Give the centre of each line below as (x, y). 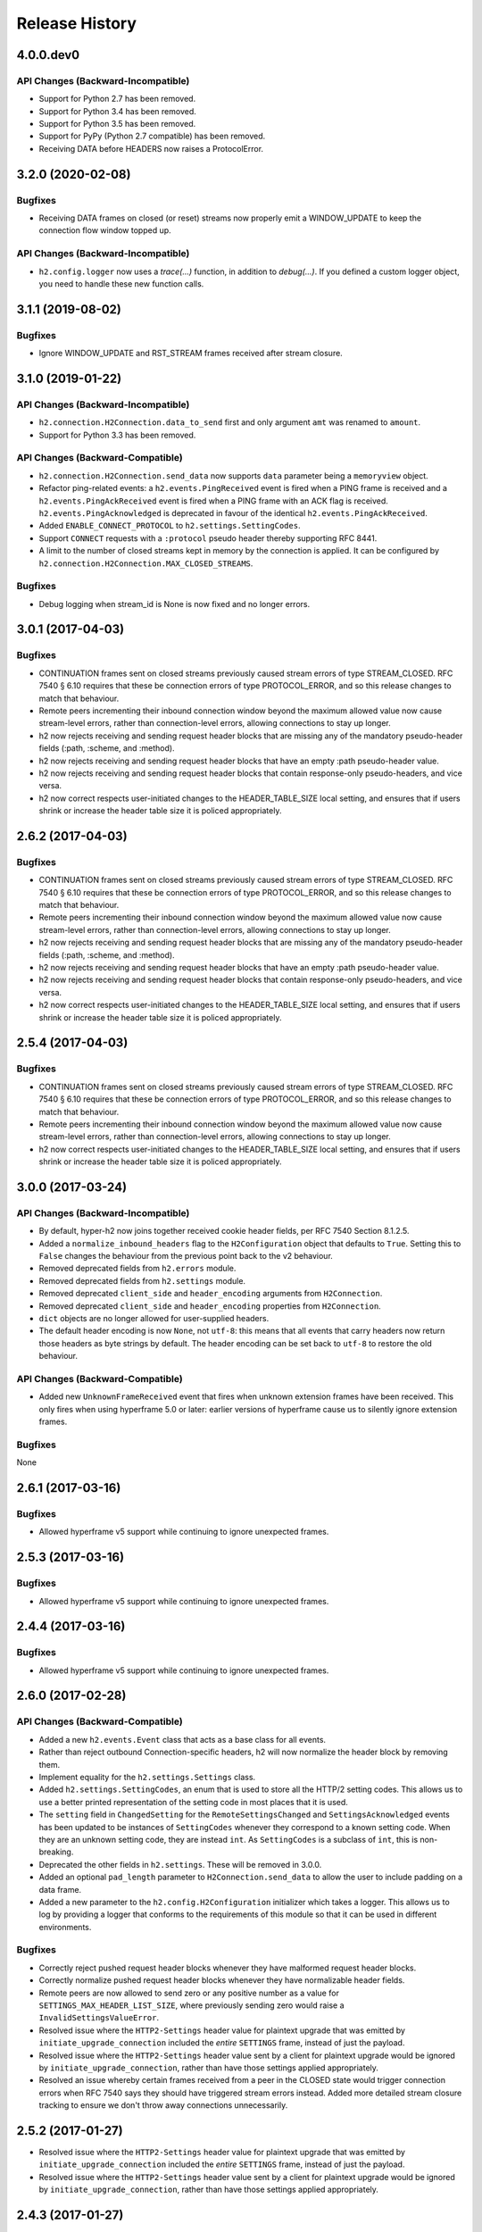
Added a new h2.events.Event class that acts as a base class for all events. (182, 1739)
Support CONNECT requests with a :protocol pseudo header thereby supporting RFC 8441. (208, 538)
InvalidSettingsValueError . (99, 2018)
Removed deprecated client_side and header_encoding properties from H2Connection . (210, 1306)
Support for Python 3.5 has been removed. (117, 124)
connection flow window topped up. (105, 230)
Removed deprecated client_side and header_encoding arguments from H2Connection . (211, 1294)
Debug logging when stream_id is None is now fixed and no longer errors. (175, 604)
